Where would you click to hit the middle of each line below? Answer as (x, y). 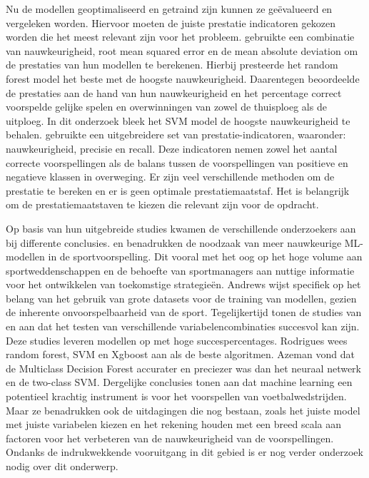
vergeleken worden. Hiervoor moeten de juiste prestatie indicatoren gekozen (171, 22)
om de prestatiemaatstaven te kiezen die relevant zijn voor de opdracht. (162, 204)
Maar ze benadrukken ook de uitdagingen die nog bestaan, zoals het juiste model (183, 410)
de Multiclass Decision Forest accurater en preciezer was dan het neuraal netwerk (183, 368)
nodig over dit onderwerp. (62, 466)
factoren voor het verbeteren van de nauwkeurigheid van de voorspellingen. (170, 438)
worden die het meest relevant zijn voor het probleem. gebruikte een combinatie (180, 37)
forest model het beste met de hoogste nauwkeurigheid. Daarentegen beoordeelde (183, 78)
